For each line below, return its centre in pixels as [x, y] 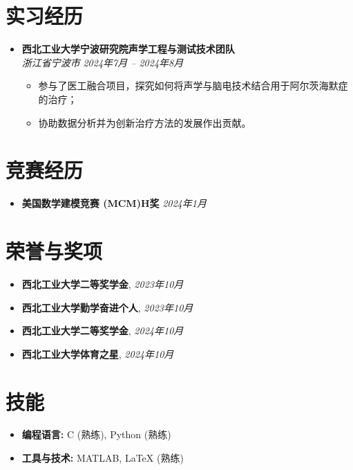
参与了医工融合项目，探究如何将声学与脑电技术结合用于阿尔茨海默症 [193, 85]
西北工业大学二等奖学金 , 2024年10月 [103, 331]
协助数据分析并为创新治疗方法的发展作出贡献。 [145, 122]
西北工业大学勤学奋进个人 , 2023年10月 [107, 307]
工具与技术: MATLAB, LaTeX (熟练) [103, 458]
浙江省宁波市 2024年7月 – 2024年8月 [103, 62]
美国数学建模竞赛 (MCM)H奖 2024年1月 [114, 203]
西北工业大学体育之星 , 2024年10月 [98, 353]
